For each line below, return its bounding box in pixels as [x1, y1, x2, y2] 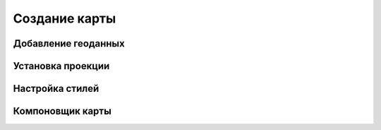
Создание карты [13, 11, 116, 26]
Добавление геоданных [13, 37, 125, 49]
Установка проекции [13, 60, 110, 72]
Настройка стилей [13, 83, 99, 95]
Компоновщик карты [13, 105, 112, 117]
